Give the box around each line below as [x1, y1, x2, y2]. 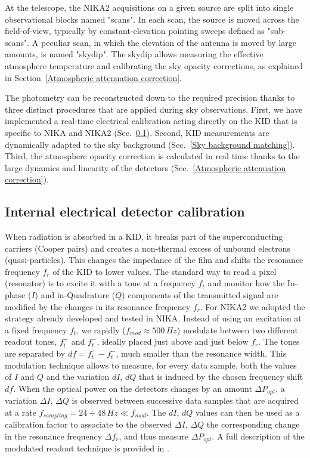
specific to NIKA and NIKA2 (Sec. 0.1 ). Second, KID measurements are [5, 126, 269, 138]
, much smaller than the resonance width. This [116, 347, 287, 360]
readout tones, [5, 335, 57, 348]
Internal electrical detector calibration [5, 202, 245, 221]
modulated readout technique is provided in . [5, 442, 169, 454]
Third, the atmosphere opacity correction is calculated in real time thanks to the [5, 150, 300, 162]
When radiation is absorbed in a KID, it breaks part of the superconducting [5, 230, 283, 243]
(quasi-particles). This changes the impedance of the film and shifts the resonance [5, 253, 303, 266]
